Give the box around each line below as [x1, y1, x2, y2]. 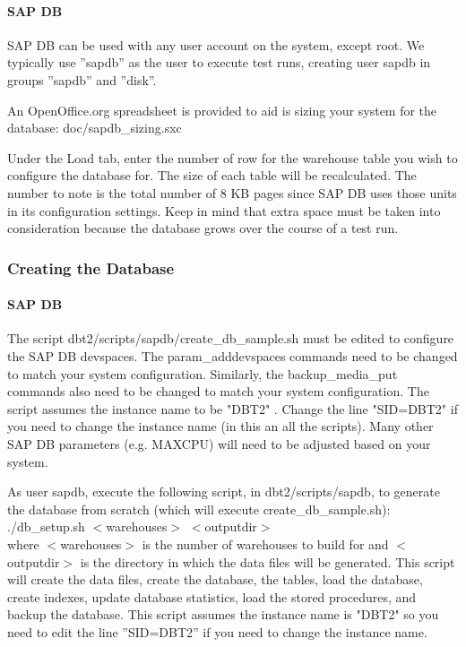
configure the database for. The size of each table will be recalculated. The [7, 166, 417, 185]
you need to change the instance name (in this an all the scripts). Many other [7, 417, 434, 436]
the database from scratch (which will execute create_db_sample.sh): [7, 499, 391, 518]
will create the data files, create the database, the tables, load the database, [7, 570, 423, 589]
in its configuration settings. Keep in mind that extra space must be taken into [7, 201, 441, 220]
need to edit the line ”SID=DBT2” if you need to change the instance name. [7, 622, 427, 641]
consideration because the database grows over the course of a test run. [7, 219, 399, 237]
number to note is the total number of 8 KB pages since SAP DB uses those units [7, 183, 457, 202]
